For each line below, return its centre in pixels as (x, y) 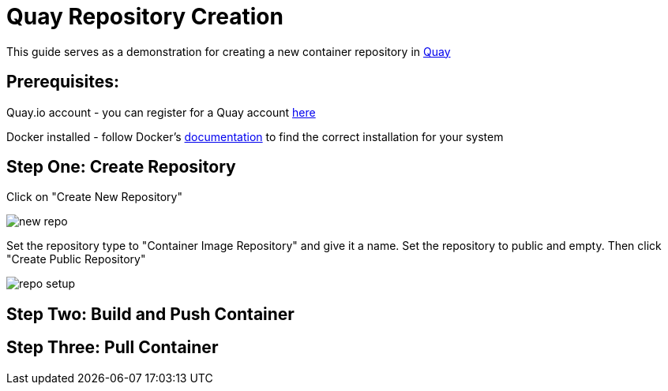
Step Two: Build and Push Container (150, 314)
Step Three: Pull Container (113, 348)
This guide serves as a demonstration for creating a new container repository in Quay (229, 51)
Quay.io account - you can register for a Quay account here (161, 112)
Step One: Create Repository (121, 167)
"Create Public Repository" (76, 259)
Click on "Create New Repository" (95, 197)
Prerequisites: (63, 82)
